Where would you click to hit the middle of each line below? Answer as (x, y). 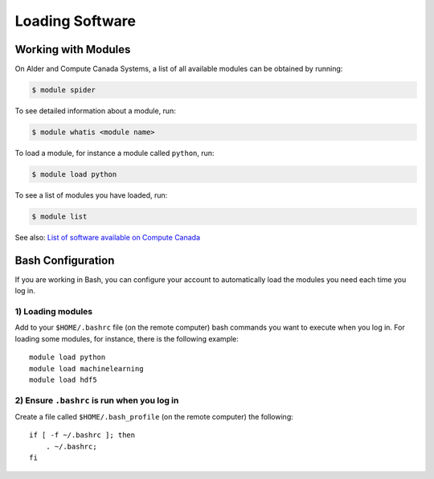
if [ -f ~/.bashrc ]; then (82, 435)
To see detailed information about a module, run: (95, 111)
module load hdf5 (63, 379)
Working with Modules (73, 49)
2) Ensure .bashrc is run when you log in (97, 400)
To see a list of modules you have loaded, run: (91, 195)
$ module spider (64, 90)
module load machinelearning (86, 368)
